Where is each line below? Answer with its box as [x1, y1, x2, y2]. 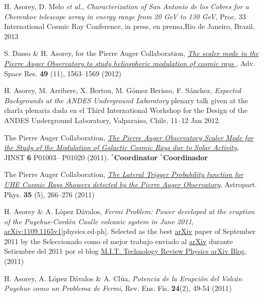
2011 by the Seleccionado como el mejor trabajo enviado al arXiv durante [4, 235, 233, 246]
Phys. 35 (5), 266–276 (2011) [4, 189, 95, 199]
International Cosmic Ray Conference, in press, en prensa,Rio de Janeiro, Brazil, [4, 21, 255, 32]
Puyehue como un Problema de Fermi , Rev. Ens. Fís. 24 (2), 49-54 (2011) [4, 283, 232, 293]
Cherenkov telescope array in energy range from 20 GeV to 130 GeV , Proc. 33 [4, 11, 246, 21]
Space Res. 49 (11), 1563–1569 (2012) [4, 68, 122, 78]
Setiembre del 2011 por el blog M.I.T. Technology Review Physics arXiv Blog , [4, 246, 247, 256]
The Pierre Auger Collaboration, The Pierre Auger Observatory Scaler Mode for [4, 132, 254, 142]
